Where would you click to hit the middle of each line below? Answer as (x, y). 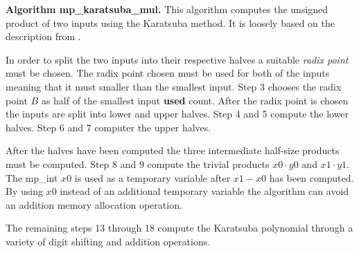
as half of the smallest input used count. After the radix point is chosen (195, 100)
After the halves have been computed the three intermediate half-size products (173, 150)
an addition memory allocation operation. (94, 204)
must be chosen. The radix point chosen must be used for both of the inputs (168, 73)
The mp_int (32, 177)
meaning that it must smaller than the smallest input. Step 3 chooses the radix (174, 86)
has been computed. (312, 177)
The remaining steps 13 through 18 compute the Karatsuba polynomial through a (179, 228)
